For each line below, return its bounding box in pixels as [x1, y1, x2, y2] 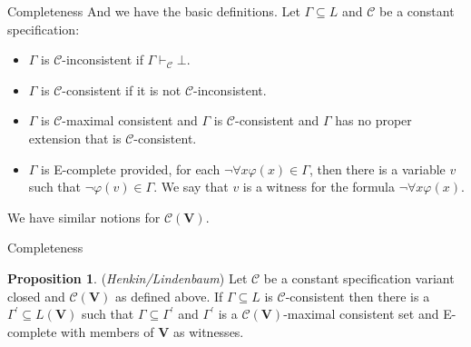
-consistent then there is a [285, 286, 430, 305]
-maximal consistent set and [283, 304, 439, 323]
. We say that [153, 177, 229, 196]
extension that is [28, 128, 122, 147]
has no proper [335, 111, 412, 130]
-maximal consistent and [62, 111, 198, 130]
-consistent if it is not [62, 80, 182, 99]
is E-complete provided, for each [41, 159, 221, 178]
